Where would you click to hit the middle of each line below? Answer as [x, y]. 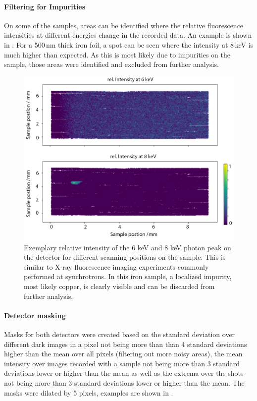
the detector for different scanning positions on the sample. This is [125, 257]
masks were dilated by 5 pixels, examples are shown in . [89, 392]
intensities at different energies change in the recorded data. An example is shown [128, 35]
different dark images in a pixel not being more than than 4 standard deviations [126, 344]
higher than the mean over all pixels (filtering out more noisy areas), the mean [123, 354]
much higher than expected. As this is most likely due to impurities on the [117, 54]
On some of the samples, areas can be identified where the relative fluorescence [124, 25]
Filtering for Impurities [45, 6]
